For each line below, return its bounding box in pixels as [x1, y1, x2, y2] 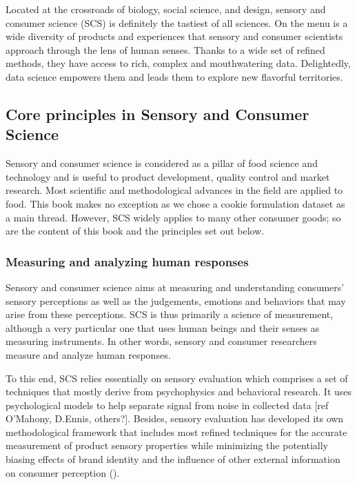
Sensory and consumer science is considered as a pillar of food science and [6, 156, 318, 170]
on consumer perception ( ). [6, 465, 120, 479]
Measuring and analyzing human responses [6, 253, 249, 270]
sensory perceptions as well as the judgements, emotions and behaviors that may [6, 293, 346, 308]
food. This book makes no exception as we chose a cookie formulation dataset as [6, 196, 345, 210]
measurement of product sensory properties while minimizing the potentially [6, 438, 328, 453]
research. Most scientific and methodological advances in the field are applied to [6, 183, 343, 197]
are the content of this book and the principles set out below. [6, 224, 265, 238]
